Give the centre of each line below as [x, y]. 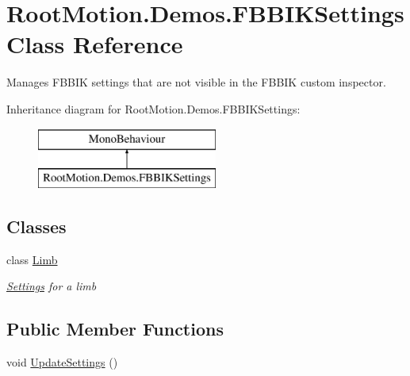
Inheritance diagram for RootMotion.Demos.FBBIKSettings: [153, 108]
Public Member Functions [115, 329]
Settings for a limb [52, 286]
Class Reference [95, 44]
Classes [36, 226]
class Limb [32, 259]
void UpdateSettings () [62, 362]
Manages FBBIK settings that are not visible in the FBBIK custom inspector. [196, 82]
